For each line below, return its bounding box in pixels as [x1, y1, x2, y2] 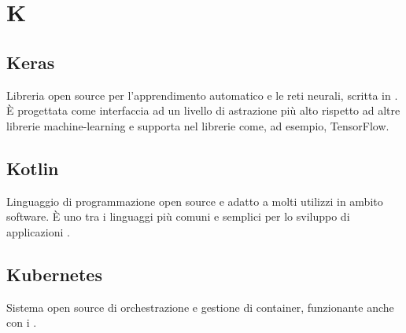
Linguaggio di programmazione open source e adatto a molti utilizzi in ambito [6, 192, 383, 209]
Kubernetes [6, 262, 102, 286]
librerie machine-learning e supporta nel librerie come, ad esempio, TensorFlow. [6, 117, 389, 134]
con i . [6, 314, 37, 331]
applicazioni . [6, 223, 70, 240]
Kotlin [6, 156, 59, 180]
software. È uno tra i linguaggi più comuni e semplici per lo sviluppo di [6, 208, 350, 225]
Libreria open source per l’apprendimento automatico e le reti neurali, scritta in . [6, 86, 398, 103]
